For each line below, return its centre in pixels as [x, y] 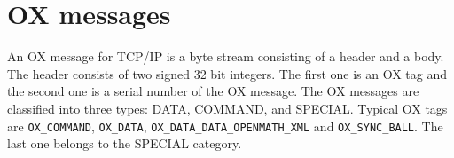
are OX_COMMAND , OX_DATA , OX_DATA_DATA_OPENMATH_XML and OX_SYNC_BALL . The [225, 126]
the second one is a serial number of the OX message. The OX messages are [213, 91]
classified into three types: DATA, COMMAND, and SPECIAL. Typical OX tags [227, 108]
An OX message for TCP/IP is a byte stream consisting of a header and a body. [226, 56]
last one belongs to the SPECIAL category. [125, 143]
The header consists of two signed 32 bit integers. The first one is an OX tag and [227, 73]
